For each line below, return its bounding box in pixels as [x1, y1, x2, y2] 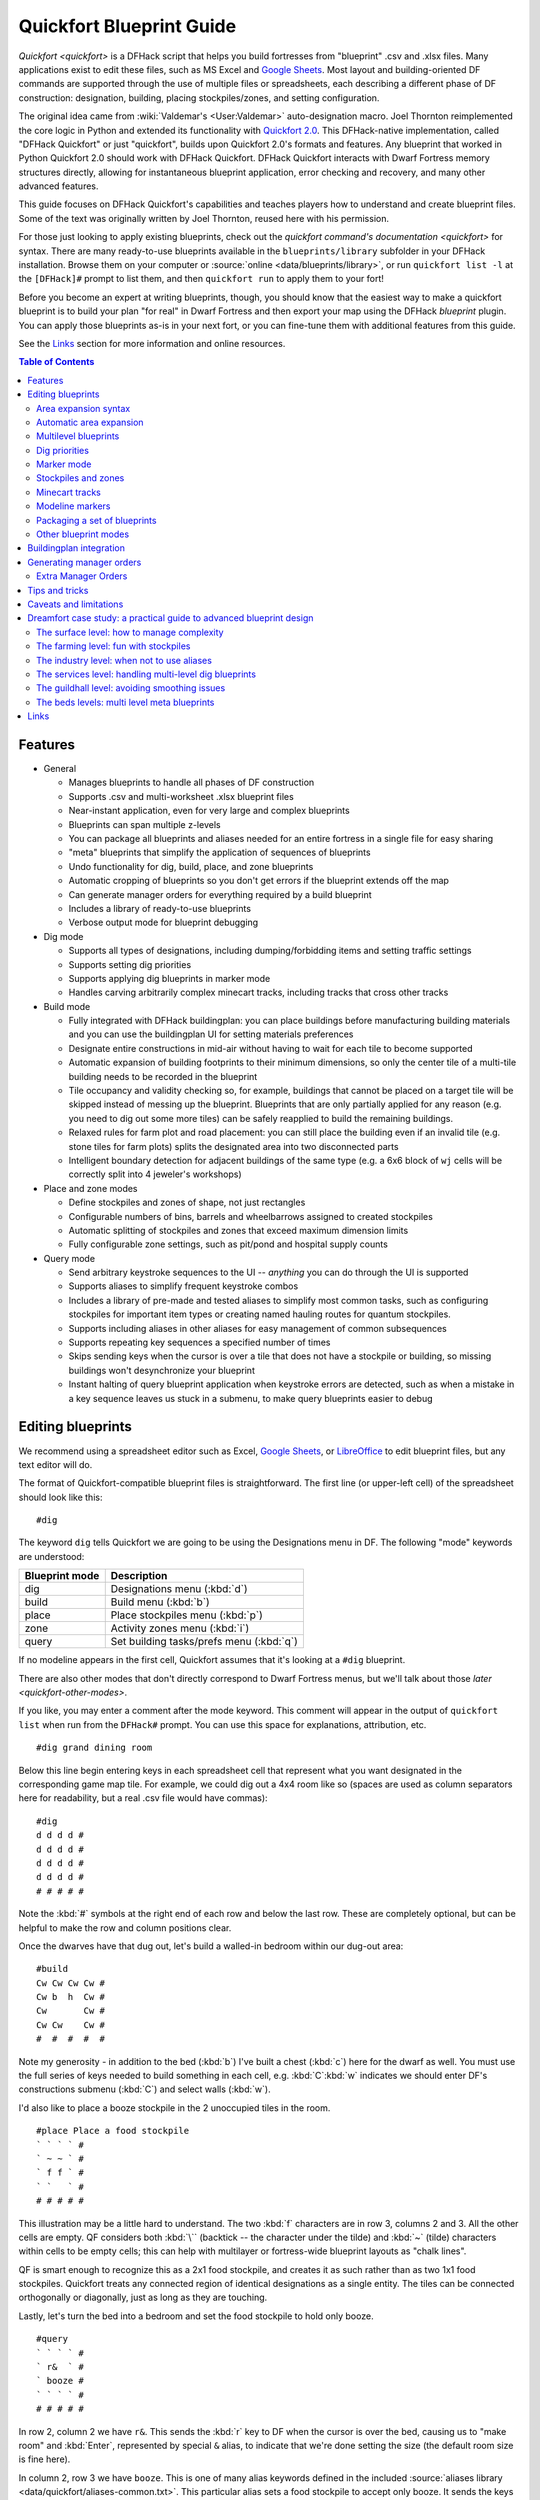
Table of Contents [18, 356, 95, 368]
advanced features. [18, 180, 99, 192]
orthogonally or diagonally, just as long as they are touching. [18, 2291, 268, 2304]
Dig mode [43, 930, 84, 942]
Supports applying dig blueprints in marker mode [68, 972, 271, 984]
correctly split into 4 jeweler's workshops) [68, 1168, 242, 1180]
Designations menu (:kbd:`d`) [110, 1582, 248, 1596]
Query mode [43, 1252, 95, 1264]
